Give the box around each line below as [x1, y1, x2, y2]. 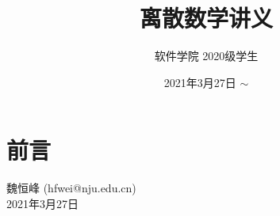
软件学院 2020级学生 [154, 47, 259, 64]
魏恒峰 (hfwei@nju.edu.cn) [6, 180, 136, 196]
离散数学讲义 [139, 2, 273, 34]
